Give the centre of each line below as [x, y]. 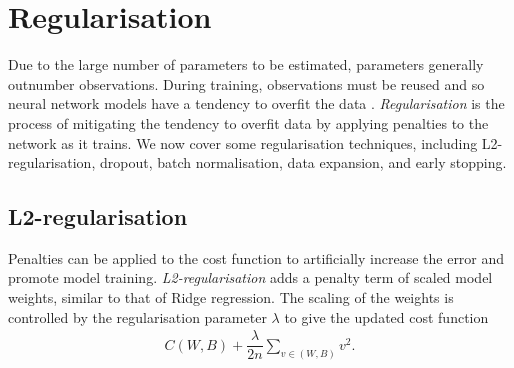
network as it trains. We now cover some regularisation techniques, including [243, 142]
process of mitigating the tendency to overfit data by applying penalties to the [248, 122]
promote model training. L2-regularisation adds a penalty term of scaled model [250, 277]
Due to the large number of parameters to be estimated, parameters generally [246, 64]
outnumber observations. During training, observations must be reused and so [246, 83]
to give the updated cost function [386, 316]
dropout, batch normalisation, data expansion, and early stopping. [303, 162]
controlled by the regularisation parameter [137, 316]
